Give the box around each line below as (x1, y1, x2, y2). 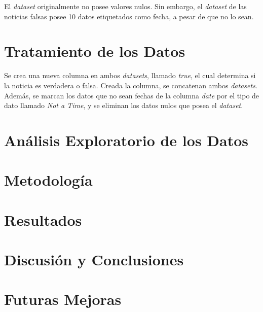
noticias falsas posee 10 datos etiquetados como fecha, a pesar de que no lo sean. (4, 11, 254, 21)
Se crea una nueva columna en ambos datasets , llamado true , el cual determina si (4, 70, 256, 81)
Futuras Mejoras (4, 289, 122, 309)
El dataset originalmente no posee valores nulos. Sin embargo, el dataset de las (4, 1, 247, 11)
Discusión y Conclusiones (4, 249, 184, 269)
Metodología (4, 169, 93, 190)
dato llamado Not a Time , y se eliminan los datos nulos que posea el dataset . (4, 100, 243, 111)
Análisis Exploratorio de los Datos (4, 129, 248, 150)
